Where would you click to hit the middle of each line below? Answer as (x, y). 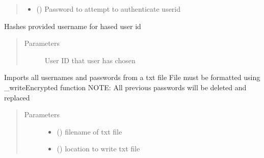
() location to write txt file (98, 149)
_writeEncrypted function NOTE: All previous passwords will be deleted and (125, 87)
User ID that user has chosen (90, 60)
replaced (17, 97)
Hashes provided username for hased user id (73, 26)
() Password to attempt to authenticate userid (109, 9)
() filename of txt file (89, 131)
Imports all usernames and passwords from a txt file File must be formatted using (132, 77)
